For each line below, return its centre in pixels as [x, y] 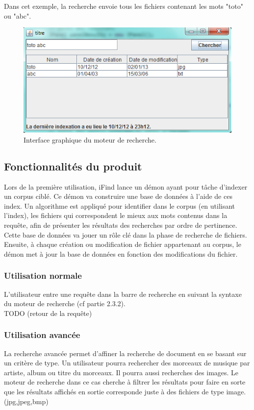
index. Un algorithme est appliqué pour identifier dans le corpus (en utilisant [120, 205]
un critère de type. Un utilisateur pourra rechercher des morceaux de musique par [127, 363]
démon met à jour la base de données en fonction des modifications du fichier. [121, 253]
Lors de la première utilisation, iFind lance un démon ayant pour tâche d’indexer [126, 186]
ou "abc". [18, 15]
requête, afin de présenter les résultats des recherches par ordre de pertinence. [121, 225]
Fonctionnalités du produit [73, 166]
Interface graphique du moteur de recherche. [90, 139]
